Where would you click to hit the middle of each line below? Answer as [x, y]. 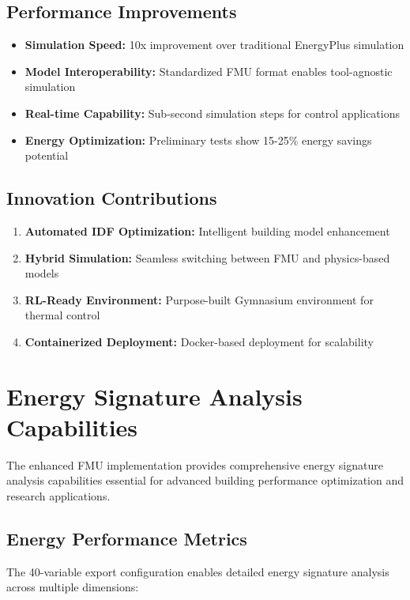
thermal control [62, 315]
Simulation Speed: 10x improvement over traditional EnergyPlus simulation [214, 45]
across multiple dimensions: [73, 587]
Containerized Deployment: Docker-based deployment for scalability [199, 341]
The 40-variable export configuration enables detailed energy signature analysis [198, 571]
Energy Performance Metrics [127, 539]
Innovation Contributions [112, 198]
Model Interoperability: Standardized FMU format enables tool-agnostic [209, 71]
